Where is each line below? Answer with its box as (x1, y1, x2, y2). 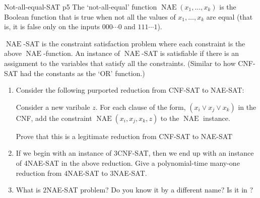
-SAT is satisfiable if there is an (142, 48, 239, 58)
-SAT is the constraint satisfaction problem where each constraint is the (23, 38, 245, 48)
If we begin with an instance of (16, 148, 112, 158)
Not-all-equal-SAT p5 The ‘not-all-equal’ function (4, 2, 157, 12)
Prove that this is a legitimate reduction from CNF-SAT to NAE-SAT (16, 130, 233, 141)
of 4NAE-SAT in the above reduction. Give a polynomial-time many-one (16, 157, 240, 168)
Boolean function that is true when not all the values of (4, 11, 176, 22)
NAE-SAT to (68, 167, 108, 178)
